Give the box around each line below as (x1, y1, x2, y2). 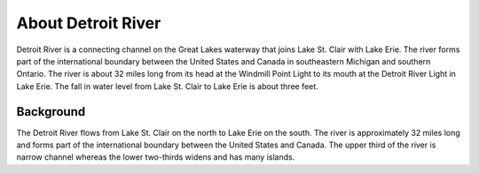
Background (16, 104, 86, 119)
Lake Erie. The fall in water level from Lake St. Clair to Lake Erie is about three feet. (16, 80, 318, 92)
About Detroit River (16, 13, 161, 33)
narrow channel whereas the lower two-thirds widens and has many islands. (16, 152, 295, 162)
